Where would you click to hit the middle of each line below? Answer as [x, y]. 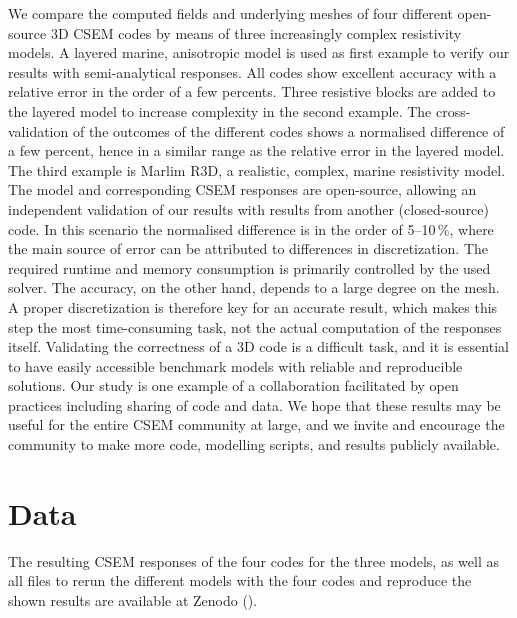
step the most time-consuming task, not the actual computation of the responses [255, 326]
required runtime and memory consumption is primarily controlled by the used [249, 267]
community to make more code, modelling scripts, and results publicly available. [254, 444]
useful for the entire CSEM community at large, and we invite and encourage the [256, 424]
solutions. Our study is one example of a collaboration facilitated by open [233, 385]
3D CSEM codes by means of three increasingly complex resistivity [256, 32]
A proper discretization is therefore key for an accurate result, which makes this [253, 306]
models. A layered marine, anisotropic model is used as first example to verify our [259, 52]
